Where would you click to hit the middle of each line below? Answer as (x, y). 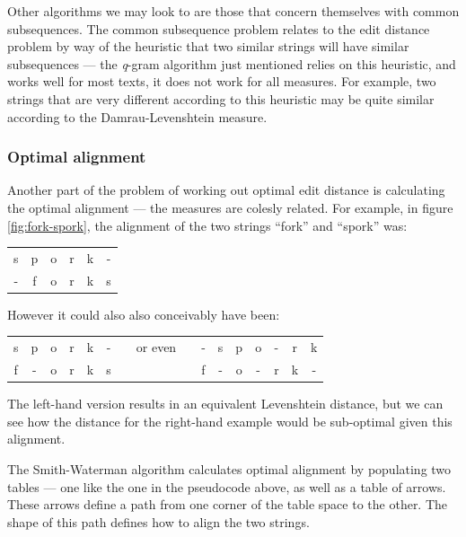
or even (156, 347)
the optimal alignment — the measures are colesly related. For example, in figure (230, 207)
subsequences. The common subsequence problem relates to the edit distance (219, 28)
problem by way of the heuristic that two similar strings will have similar (208, 46)
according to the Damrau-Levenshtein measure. (137, 116)
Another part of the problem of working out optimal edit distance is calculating (226, 190)
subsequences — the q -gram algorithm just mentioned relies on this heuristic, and (232, 63)
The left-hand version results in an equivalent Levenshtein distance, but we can (225, 404)
